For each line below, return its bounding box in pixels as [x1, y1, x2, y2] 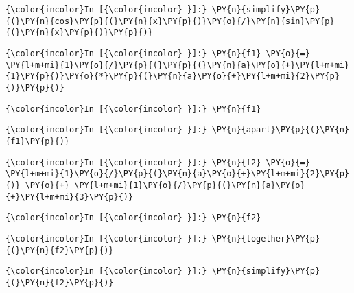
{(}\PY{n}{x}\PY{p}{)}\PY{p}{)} [5, 27, 153, 38]
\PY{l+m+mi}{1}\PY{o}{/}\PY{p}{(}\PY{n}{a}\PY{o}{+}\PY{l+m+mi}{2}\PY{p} [5, 169, 350, 179]
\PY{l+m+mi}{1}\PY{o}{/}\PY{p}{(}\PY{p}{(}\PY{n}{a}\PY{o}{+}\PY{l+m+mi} [5, 60, 350, 70]
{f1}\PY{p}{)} [5, 136, 70, 146]
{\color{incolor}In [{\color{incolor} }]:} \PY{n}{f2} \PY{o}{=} [5, 157, 310, 167]
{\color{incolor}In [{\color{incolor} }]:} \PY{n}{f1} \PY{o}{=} [5, 48, 310, 58]
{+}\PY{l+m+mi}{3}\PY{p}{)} [5, 191, 134, 202]
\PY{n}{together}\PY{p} [211, 233, 320, 244]
